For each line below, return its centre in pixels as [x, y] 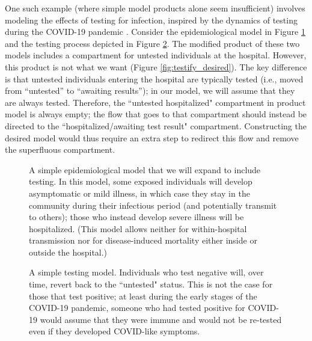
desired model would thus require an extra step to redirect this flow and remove [152, 137]
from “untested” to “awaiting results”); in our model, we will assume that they [150, 91]
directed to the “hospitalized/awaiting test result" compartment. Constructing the [156, 125]
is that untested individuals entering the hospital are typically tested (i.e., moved [154, 78]
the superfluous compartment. [60, 149]
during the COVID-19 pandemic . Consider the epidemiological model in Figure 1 [155, 32]
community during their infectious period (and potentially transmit [153, 205]
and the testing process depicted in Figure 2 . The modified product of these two [152, 43]
